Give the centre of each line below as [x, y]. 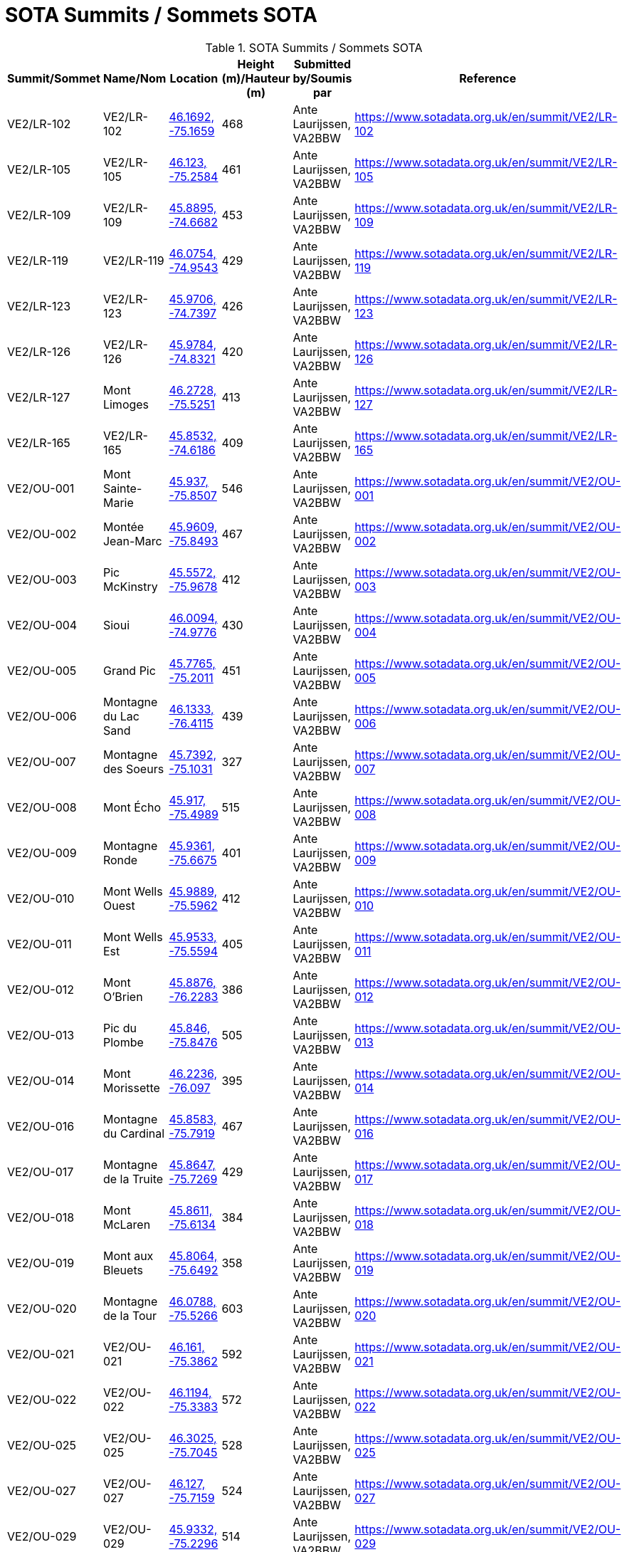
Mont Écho [132, 807]
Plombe [123, 1042]
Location [194, 78]
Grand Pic [129, 670]
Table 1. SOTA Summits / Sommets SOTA [314, 47]
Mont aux [128, 1255]
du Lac [121, 716]
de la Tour [130, 1315]
